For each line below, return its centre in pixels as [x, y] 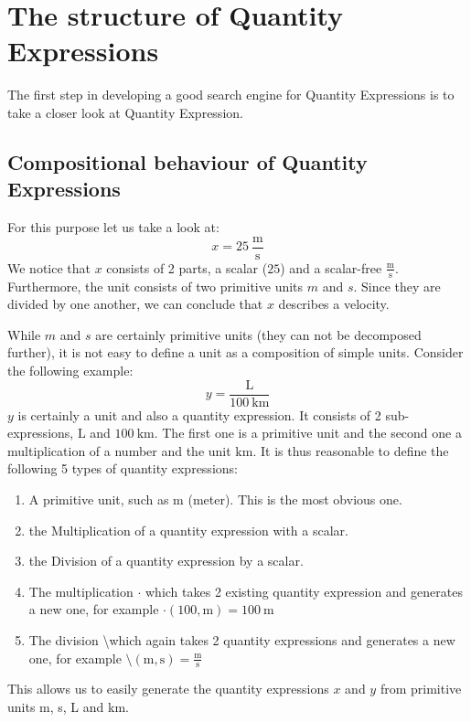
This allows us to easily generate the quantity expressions [168, 689]
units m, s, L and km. [68, 706]
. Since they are [397, 286]
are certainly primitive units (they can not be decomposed [258, 334]
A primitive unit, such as [99, 499]
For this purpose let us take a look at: [113, 227]
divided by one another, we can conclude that [135, 304]
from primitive [421, 689]
